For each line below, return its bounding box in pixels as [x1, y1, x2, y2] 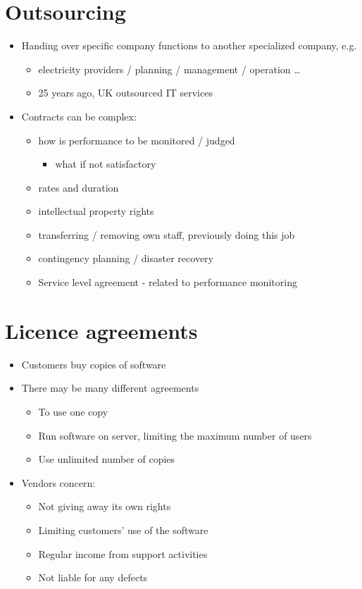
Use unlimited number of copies [38, 452, 175, 466]
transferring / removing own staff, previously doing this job [38, 227, 295, 242]
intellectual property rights [38, 204, 154, 218]
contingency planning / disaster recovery [38, 251, 213, 266]
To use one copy [38, 404, 108, 418]
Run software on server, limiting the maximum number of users [38, 428, 312, 442]
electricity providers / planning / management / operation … [38, 61, 301, 76]
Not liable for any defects [38, 570, 148, 585]
